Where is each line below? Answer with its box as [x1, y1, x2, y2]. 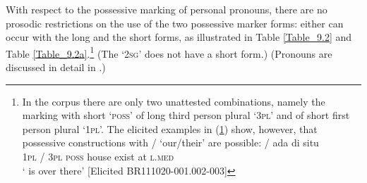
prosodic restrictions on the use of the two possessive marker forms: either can [6, 15, 344, 30]
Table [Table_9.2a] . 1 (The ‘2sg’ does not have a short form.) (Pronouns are [6, 44, 332, 61]
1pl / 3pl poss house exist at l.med [22, 149, 174, 163]
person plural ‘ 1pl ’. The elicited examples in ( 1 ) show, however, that [22, 121, 318, 136]
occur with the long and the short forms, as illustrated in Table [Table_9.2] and [6, 30, 352, 44]
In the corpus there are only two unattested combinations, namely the [22, 94, 325, 108]
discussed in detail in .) [6, 60, 106, 75]
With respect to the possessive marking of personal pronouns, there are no [6, 2, 327, 16]
